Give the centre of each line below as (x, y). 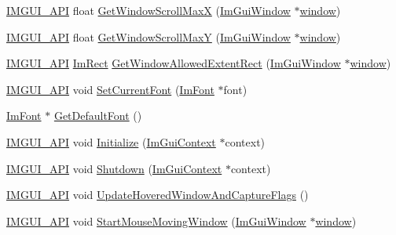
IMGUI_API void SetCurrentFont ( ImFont (110, 89)
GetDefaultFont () (98, 116)
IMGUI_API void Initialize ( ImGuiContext (111, 141)
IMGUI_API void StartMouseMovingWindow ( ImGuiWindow (156, 221)
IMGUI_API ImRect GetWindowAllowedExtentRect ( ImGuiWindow (174, 63)
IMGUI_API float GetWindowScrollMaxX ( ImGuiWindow (148, 10)
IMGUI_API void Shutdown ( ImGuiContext (114, 168)
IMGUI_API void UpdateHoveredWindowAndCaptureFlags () (158, 195)
